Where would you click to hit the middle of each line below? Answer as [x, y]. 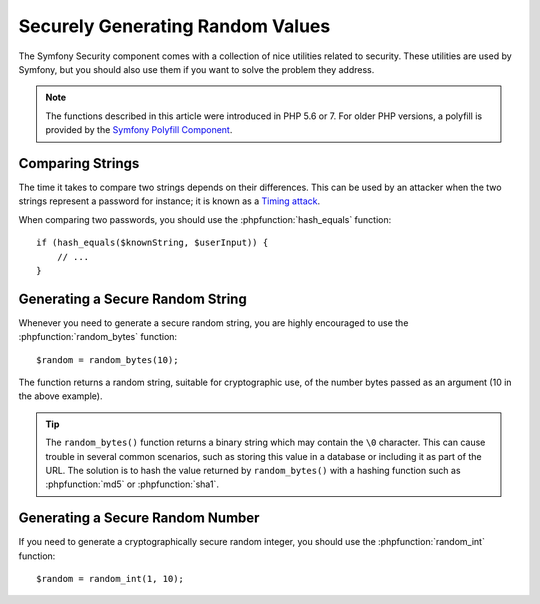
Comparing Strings [79, 163]
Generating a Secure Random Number [139, 518]
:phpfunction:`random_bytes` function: [98, 337]
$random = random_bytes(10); [107, 359]
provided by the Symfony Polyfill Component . [139, 130]
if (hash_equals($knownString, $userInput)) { [152, 243]
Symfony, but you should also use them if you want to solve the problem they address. [196, 69]
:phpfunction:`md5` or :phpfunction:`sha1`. [132, 484]
